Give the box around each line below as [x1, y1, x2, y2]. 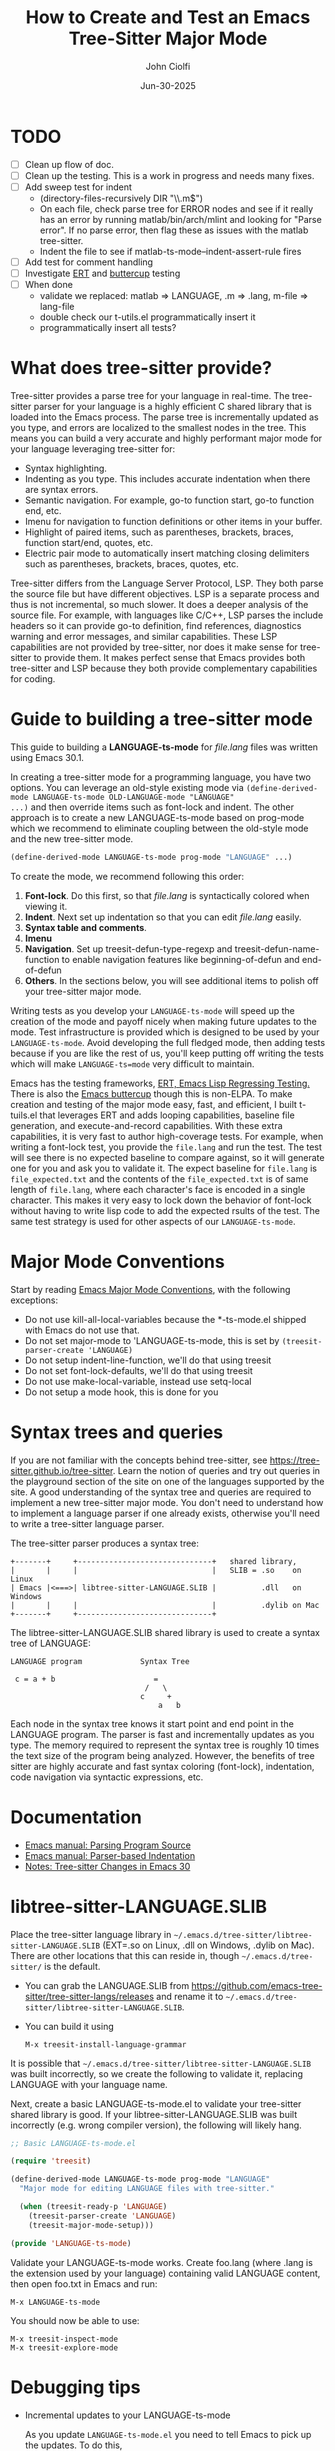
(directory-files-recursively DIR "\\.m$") [39, 192, 203, 204]
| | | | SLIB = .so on [10, 1565, 302, 1575]
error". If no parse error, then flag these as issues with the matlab [39, 224, 309, 236]
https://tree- [269, 1454, 320, 1466]
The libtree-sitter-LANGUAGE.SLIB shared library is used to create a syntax [10, 1626, 320, 1638]
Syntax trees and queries [10, 1421, 223, 1443]
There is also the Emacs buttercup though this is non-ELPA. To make [10, 1087, 293, 1100]
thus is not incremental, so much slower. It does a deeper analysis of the [10, 599, 309, 610]
